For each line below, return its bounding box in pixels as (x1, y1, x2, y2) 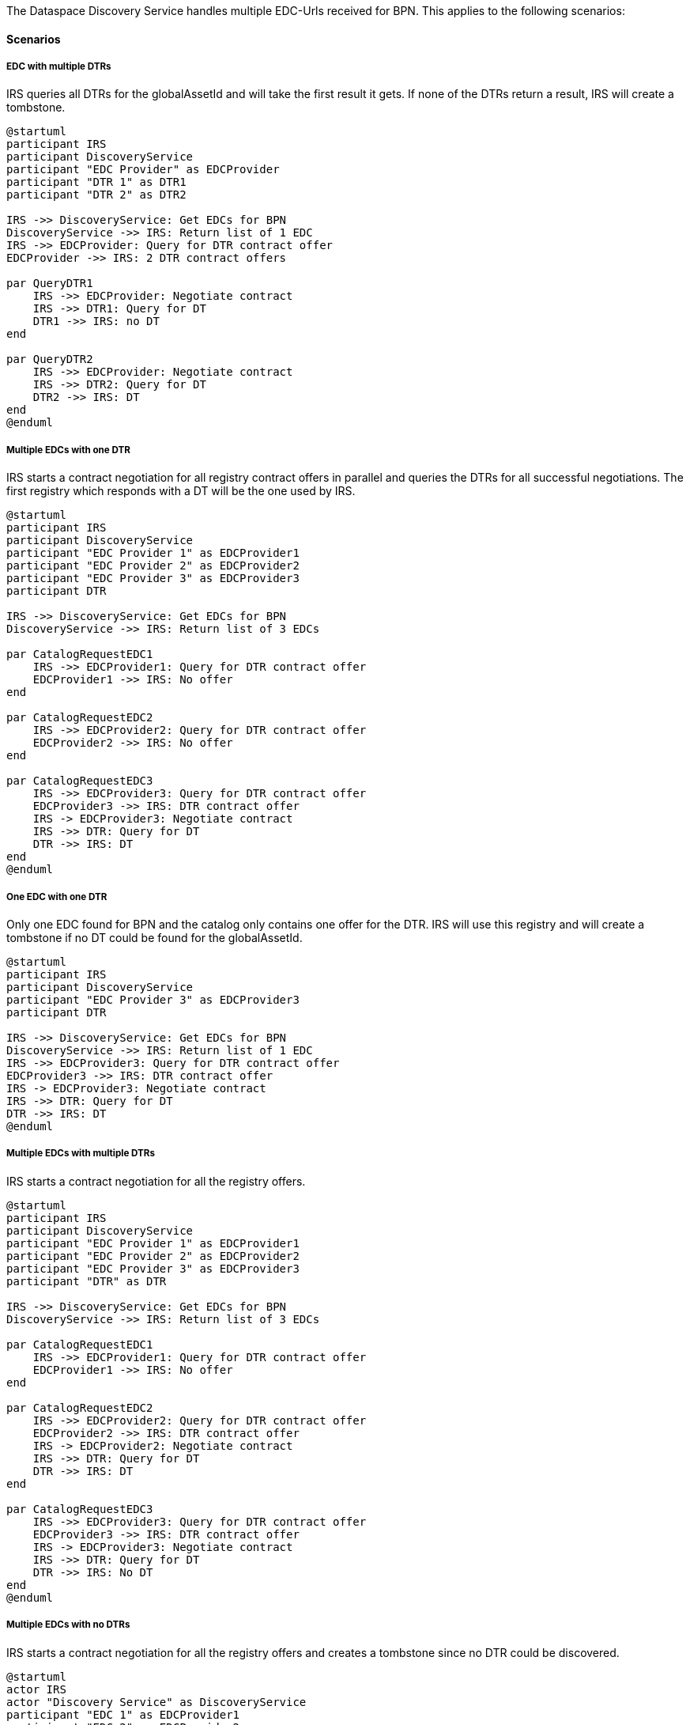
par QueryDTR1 (6, 277, 93, 290)
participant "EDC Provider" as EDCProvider (6, 163, 280, 176)
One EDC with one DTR (6, 891, 107, 902)
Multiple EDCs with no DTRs (6, 1619, 130, 1631)
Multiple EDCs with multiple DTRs (6, 1148, 155, 1159)
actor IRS (6, 1682, 66, 1696)
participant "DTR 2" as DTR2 (6, 188, 187, 202)
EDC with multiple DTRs (6, 61, 111, 72)
